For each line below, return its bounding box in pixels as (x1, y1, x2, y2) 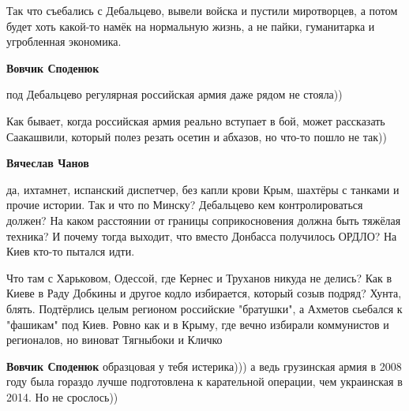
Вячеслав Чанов (6, 155, 89, 171)
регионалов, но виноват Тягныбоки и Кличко (6, 331, 223, 348)
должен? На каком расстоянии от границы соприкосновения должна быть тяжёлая (6, 211, 401, 228)
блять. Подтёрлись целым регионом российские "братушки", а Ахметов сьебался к (6, 300, 403, 316)
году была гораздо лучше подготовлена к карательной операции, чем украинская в (6, 373, 403, 390)
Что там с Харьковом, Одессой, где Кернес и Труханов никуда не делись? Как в (6, 269, 392, 286)
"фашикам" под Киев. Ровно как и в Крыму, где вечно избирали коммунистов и (6, 316, 389, 332)
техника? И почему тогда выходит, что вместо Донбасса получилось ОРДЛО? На (6, 227, 397, 244)
